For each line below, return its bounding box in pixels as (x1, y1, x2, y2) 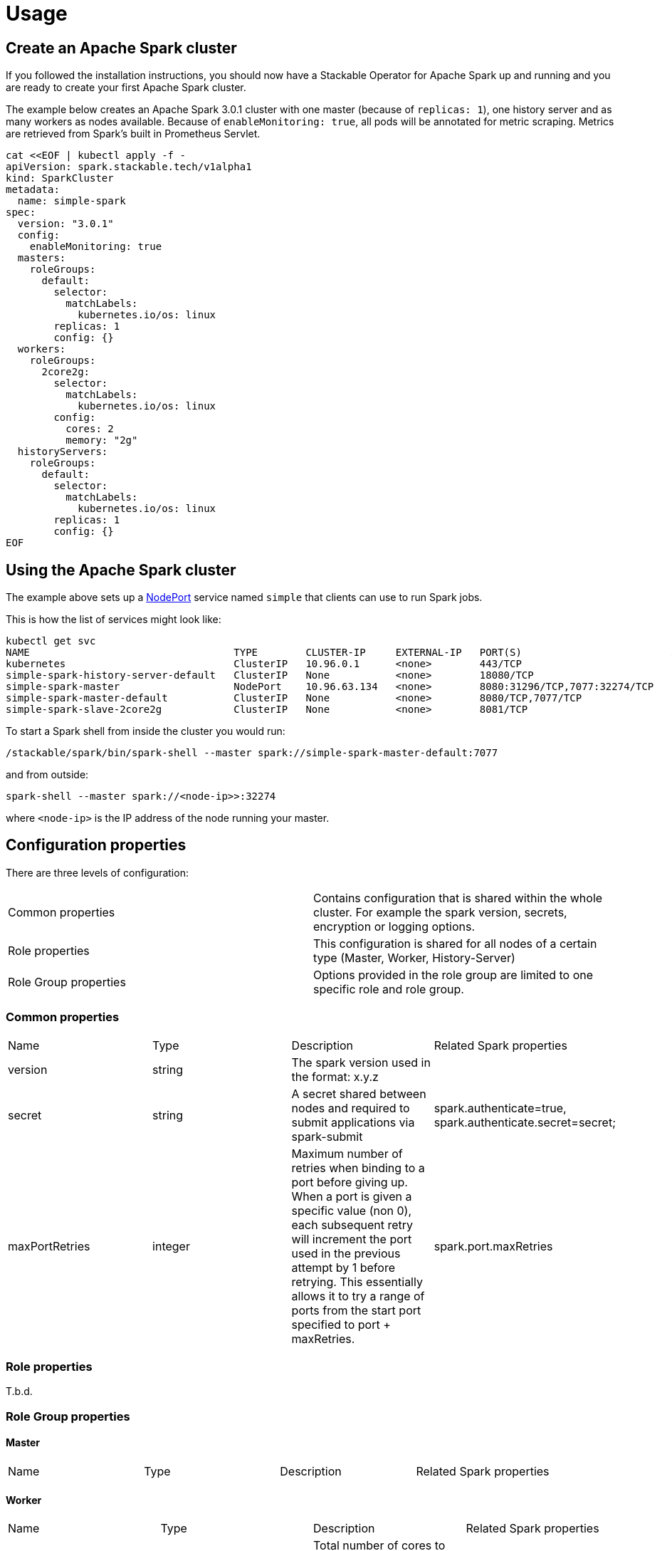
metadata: (6, 184, 60, 196)
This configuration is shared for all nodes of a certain (313, 936, 597, 951)
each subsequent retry (291, 1217, 413, 1232)
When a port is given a (291, 1189, 412, 1203)
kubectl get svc (6, 635, 96, 647)
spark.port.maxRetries (434, 1238, 553, 1253)
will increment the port (291, 1231, 412, 1246)
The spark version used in (291, 1055, 431, 1070)
